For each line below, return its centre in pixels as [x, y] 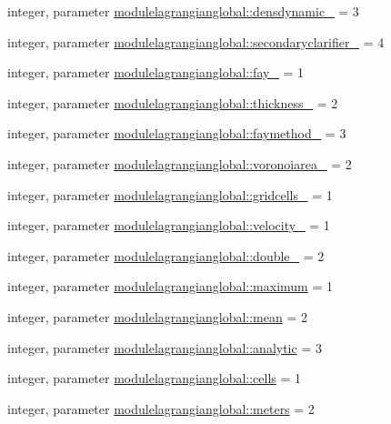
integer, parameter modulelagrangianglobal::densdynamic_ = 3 [183, 11]
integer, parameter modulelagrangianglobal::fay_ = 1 [156, 72]
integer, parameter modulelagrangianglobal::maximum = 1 [170, 286]
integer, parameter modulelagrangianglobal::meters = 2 [161, 408]
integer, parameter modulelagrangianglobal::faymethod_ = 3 [177, 133]
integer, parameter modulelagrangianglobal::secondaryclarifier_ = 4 [196, 41]
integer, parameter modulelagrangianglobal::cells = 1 [155, 378]
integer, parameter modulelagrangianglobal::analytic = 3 [165, 347]
